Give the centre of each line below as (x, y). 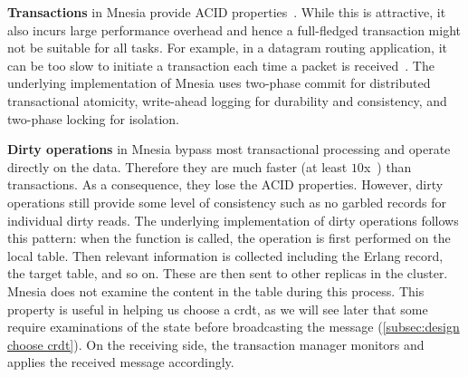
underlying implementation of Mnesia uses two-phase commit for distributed (219, 83)
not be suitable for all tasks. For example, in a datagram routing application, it (227, 48)
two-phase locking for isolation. (93, 118)
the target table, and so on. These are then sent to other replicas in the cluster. (228, 273)
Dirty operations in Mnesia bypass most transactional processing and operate (229, 149)
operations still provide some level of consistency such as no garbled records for (227, 202)
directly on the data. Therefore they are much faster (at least (177, 166)
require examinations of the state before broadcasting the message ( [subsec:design (234, 327)
